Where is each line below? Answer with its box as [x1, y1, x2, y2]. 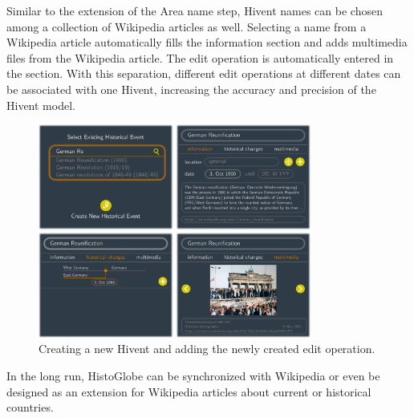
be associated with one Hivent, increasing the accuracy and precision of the [6, 80, 376, 97]
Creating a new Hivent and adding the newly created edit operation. [39, 340, 375, 357]
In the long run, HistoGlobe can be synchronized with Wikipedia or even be [6, 367, 380, 384]
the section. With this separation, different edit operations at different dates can [6, 65, 401, 82]
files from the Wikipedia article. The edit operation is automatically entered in [6, 49, 394, 66]
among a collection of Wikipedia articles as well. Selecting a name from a [6, 18, 367, 34]
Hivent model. [6, 96, 75, 113]
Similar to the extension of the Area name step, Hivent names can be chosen [6, 2, 383, 18]
